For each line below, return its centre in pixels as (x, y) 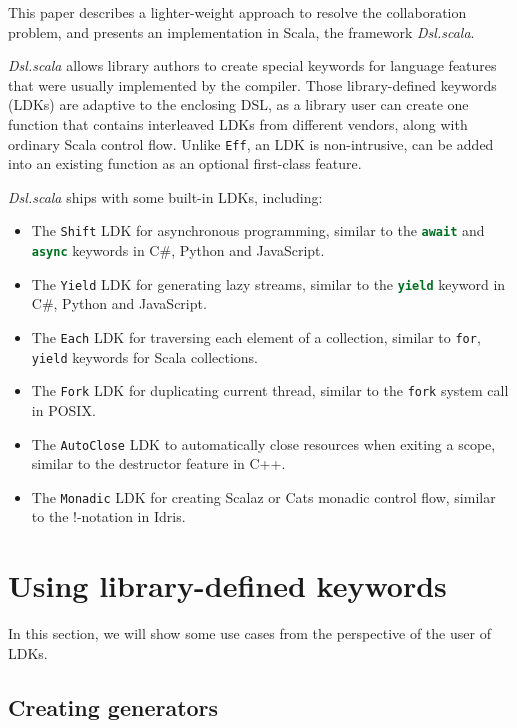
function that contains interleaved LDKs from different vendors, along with (238, 123)
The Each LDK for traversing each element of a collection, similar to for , (256, 336)
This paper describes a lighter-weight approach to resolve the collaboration (237, 12)
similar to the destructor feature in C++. (158, 463)
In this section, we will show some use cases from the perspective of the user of (249, 633)
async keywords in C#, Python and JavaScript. (178, 250)
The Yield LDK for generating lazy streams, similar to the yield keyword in (268, 283)
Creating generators (113, 706)
